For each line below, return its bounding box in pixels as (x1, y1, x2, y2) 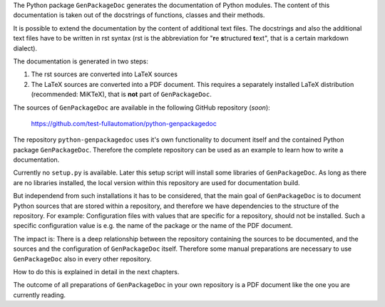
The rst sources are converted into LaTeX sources (31, 70, 178, 78)
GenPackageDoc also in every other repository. (13, 254, 153, 263)
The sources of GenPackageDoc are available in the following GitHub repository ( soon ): (13, 103, 270, 112)
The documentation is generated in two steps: (13, 57, 149, 66)
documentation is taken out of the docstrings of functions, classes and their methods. (13, 11, 265, 19)
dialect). (13, 43, 38, 53)
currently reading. (13, 291, 66, 299)
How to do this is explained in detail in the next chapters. (13, 267, 180, 276)
